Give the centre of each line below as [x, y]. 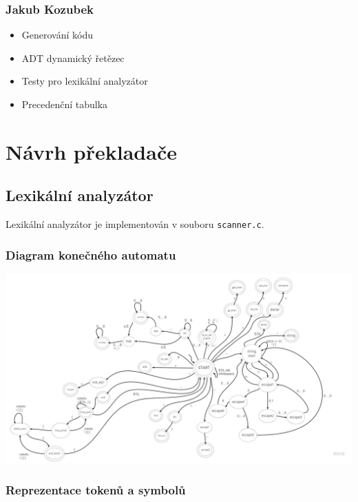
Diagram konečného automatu [91, 254]
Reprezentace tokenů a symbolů [96, 490]
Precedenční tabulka [65, 104]
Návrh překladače [91, 151]
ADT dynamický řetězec [73, 57]
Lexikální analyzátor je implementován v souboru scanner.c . [135, 224]
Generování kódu [57, 35]
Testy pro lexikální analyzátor [85, 81]
